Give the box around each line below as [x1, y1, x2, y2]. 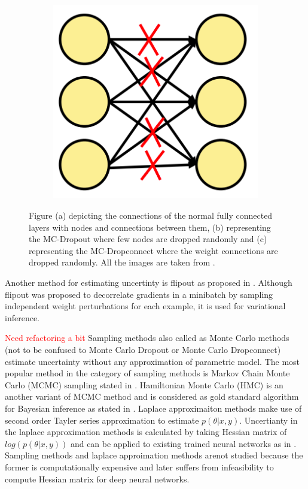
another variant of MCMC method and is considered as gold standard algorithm [5, 390, 299, 403]
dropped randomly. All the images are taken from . [29, 256, 215, 268]
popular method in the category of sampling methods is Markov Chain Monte [5, 367, 290, 379]
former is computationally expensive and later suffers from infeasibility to [5, 460, 274, 473]
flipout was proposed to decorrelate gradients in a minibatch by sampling [5, 288, 273, 300]
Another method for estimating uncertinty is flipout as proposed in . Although [5, 276, 292, 289]
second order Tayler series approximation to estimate [5, 413, 199, 426]
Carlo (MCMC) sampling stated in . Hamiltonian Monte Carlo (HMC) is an [5, 378, 283, 391]
